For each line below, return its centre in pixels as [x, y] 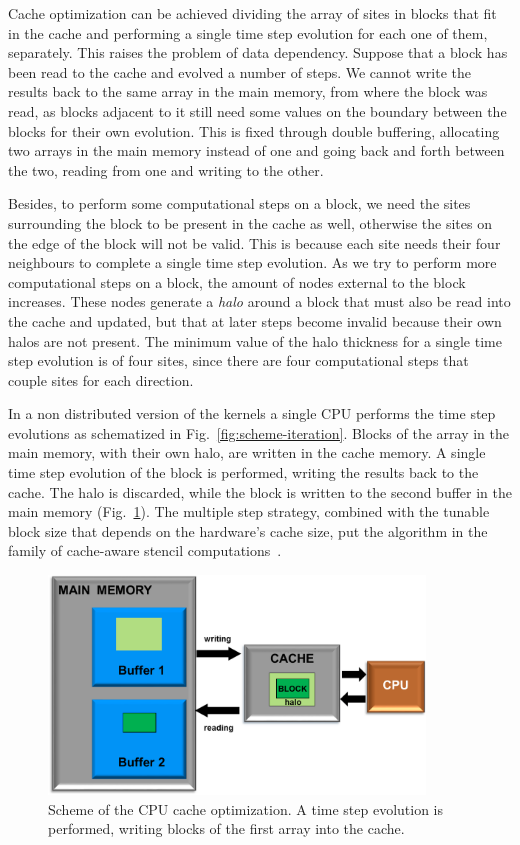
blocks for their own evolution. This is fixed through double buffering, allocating [254, 130]
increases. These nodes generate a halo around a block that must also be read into [259, 301]
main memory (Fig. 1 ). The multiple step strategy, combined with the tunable [249, 511]
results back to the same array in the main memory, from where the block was [248, 91]
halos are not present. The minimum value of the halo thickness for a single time [255, 340]
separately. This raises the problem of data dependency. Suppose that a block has [258, 52]
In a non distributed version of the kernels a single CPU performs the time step [252, 413]
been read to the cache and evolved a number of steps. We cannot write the [240, 71]
